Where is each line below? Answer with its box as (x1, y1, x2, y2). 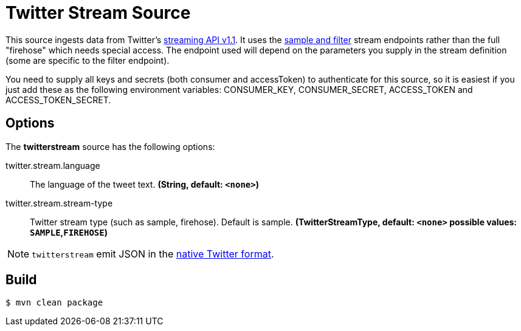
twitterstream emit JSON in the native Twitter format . (32, 247, 274, 260)
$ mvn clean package (5, 298, 103, 308)
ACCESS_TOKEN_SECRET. (5, 94, 111, 105)
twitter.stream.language (5, 160, 100, 171)
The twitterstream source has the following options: (5, 141, 215, 152)
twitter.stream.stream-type (5, 197, 113, 208)
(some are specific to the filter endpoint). (5, 55, 170, 66)
